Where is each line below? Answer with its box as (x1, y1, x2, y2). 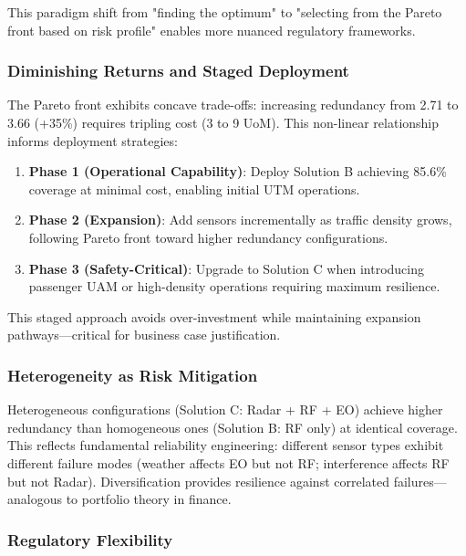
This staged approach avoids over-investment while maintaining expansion (7, 307, 421, 326)
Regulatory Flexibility (7, 528, 173, 551)
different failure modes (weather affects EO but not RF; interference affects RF (7, 453, 450, 472)
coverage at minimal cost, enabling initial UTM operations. (28, 179, 360, 198)
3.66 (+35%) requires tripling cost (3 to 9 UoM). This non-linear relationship (7, 113, 440, 131)
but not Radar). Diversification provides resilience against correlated (7, 471, 390, 490)
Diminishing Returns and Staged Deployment (7, 59, 349, 82)
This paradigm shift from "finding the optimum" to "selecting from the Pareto (7, 3, 442, 21)
